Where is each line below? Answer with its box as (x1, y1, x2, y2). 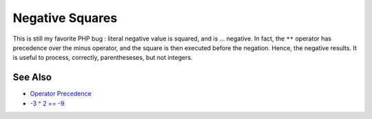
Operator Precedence (30, 89, 92, 98)
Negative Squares (12, 10, 118, 25)
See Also (12, 72, 52, 83)
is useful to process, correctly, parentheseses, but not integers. (12, 54, 193, 62)
